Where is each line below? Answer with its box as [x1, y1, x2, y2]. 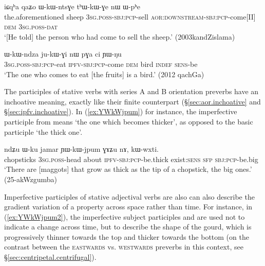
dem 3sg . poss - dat [4, 21, 58, 32]
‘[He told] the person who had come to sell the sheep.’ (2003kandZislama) [4, 31, 235, 42]
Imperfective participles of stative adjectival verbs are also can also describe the [4, 191, 255, 202]
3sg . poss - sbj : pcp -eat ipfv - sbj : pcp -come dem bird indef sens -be [4, 58, 198, 69]
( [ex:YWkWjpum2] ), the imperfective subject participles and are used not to [4, 211, 245, 222]
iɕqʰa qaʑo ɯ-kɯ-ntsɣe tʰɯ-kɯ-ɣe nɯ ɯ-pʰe [4, 1, 141, 11]
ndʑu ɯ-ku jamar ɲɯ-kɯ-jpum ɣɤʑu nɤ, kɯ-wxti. [4, 144, 159, 154]
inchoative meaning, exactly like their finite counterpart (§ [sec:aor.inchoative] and [4, 96, 261, 107]
